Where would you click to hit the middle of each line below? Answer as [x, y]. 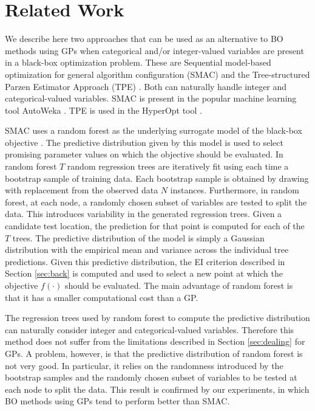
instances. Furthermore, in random [235, 190]
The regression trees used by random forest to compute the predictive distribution [157, 318]
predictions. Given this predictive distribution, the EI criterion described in [145, 261]
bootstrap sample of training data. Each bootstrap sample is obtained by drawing [157, 178]
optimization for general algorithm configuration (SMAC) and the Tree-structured [157, 74]
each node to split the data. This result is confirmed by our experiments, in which [157, 389]
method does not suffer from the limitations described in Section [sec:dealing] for [155, 341]
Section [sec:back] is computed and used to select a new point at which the [144, 273]
